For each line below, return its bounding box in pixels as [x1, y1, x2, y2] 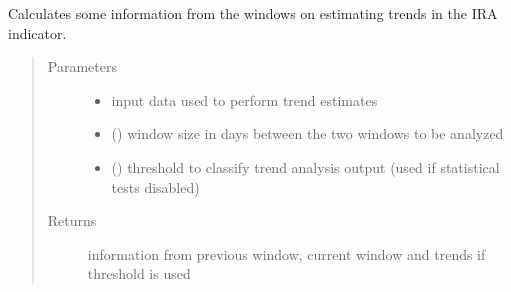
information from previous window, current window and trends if [87, 243, 486, 264]
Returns [47, 210, 97, 231]
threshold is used [87, 263, 191, 284]
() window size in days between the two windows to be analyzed [111, 123, 504, 144]
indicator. [8, 22, 67, 43]
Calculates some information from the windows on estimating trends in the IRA [8, 3, 498, 23]
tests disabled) [111, 176, 200, 197]
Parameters [47, 56, 117, 77]
